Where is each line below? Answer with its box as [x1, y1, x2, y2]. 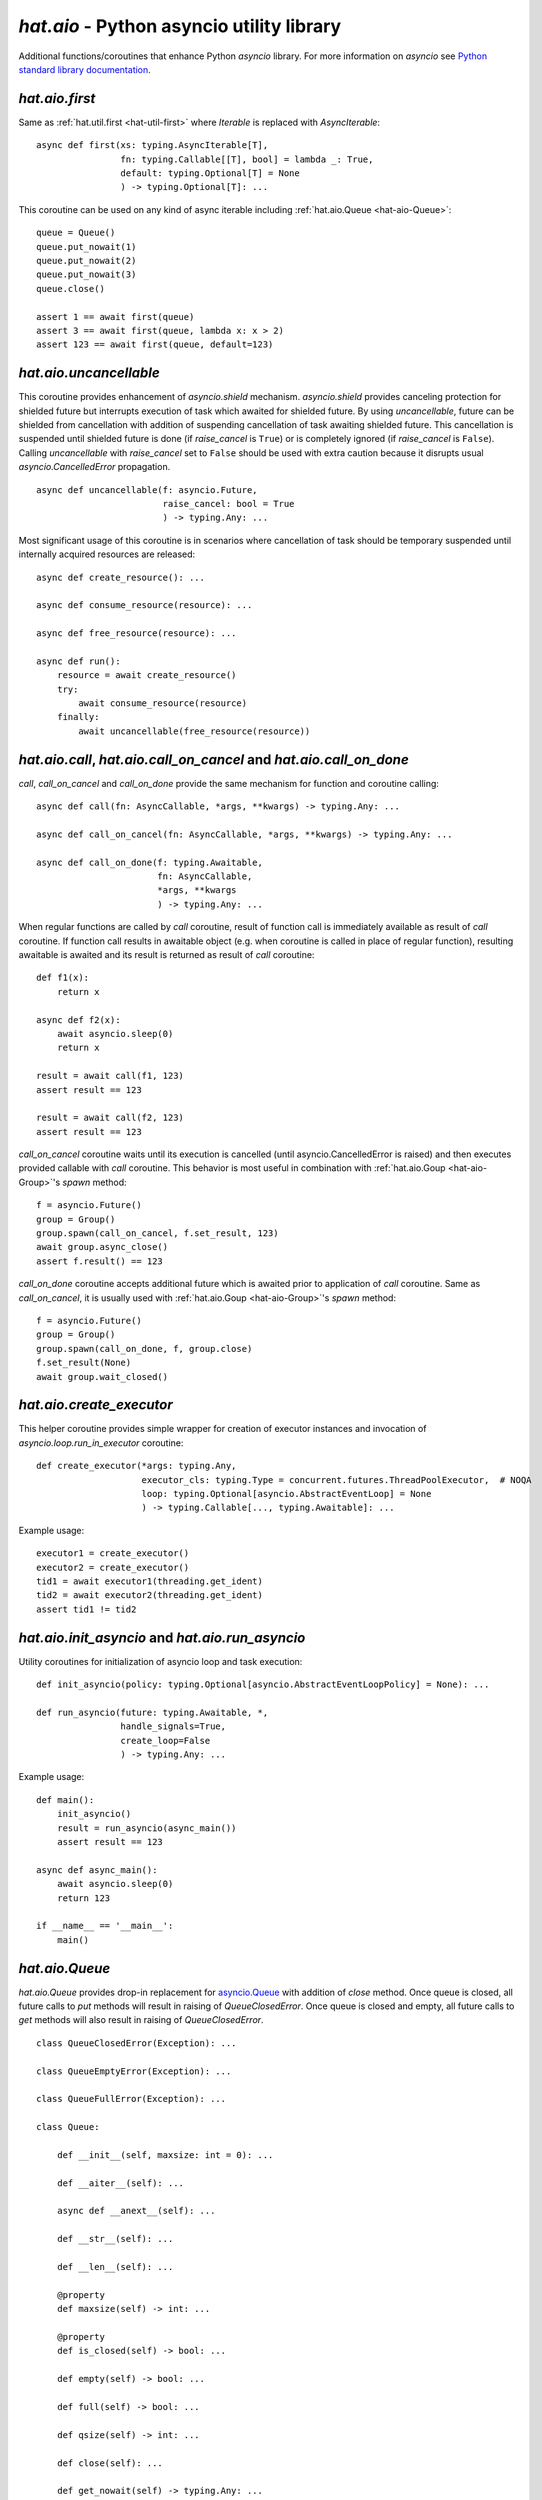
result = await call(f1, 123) [36, 1070, 185, 1082]
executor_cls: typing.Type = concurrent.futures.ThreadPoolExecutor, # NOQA [141, 1474, 532, 1485]
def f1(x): [36, 972, 90, 984]
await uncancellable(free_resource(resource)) [78, 725, 311, 737]
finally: [56, 711, 100, 723]
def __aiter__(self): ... [56, 2177, 185, 2189]
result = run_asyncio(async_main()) [56, 1822, 237, 1834]
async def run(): [36, 655, 121, 667]
